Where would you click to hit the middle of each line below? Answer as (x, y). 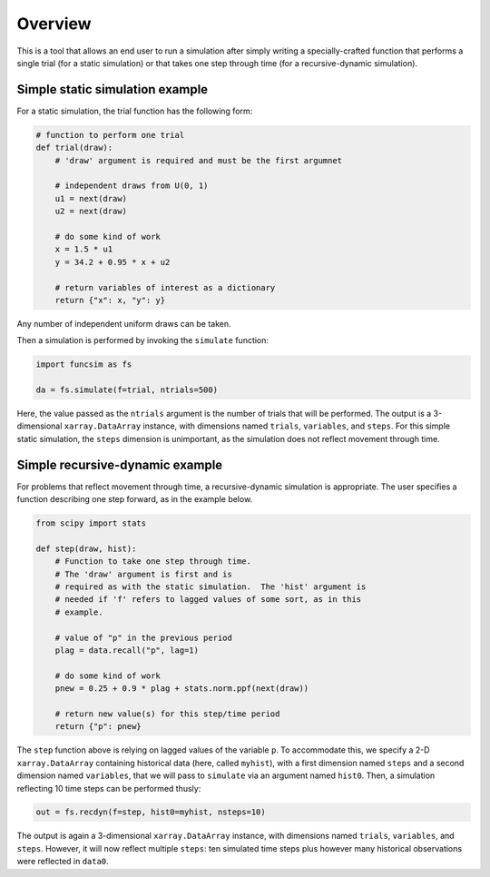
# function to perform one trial (110, 135)
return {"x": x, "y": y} (110, 300)
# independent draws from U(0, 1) (132, 186)
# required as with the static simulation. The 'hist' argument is (211, 587)
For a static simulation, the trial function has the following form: (135, 111)
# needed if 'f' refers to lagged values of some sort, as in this (208, 600)
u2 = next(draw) (91, 212)
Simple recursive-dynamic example (120, 464)
